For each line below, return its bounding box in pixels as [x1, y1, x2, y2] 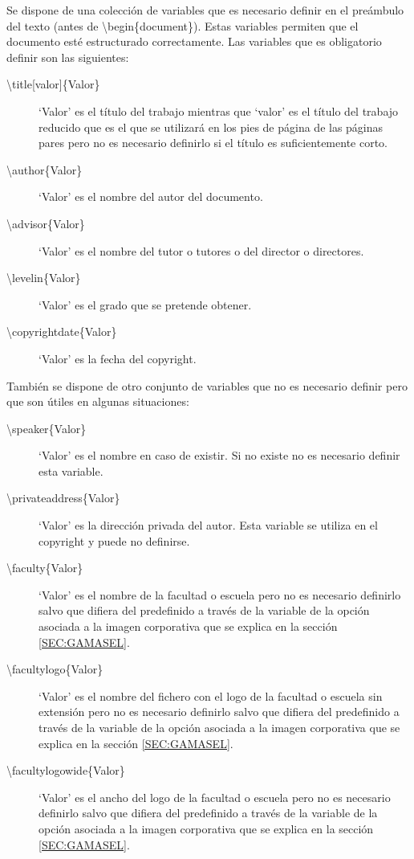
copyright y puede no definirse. [39, 532, 190, 549]
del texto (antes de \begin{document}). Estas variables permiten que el [6, 17, 359, 34]
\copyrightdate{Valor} [6, 323, 117, 340]
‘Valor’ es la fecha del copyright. [39, 350, 197, 366]
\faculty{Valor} [6, 559, 83, 576]
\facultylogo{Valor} [6, 661, 103, 677]
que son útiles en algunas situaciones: [6, 393, 189, 410]
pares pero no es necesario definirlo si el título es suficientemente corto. [39, 134, 388, 151]
